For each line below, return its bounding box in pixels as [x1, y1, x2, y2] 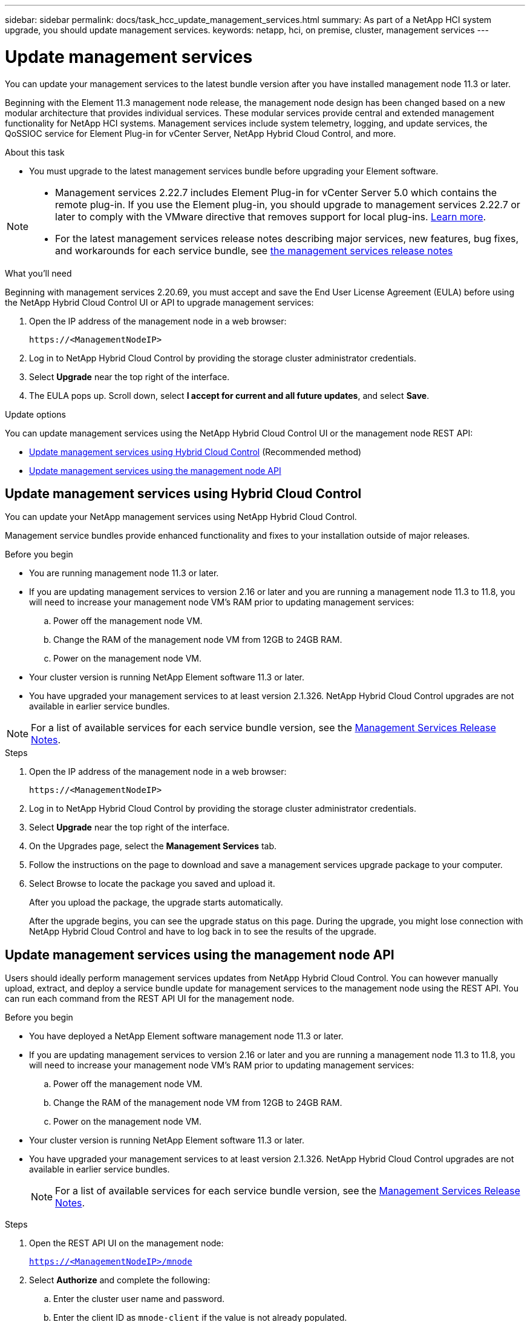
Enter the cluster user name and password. [53, 1294, 225, 1304]
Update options [5, 409, 66, 419]
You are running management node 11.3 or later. [29, 568, 219, 579]
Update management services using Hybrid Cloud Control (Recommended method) [29, 446, 362, 457]
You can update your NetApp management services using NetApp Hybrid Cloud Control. [5, 511, 357, 522]
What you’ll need [5, 268, 72, 278]
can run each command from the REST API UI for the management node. [5, 993, 295, 1004]
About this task [5, 146, 65, 157]
